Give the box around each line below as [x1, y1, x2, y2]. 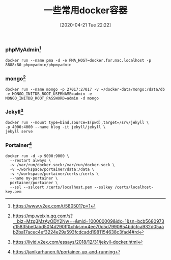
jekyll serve [5, 129, 33, 134]
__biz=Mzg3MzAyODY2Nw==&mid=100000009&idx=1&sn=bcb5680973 [12, 218, 164, 224]
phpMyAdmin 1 [5, 45, 42, 54]
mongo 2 [5, 74, 26, 82]
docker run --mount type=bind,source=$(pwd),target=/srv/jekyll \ [5, 120, 149, 125]
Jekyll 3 [5, 108, 24, 115]
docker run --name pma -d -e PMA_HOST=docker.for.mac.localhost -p [5, 58, 152, 63]
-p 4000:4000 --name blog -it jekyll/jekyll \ [5, 124, 106, 130]
